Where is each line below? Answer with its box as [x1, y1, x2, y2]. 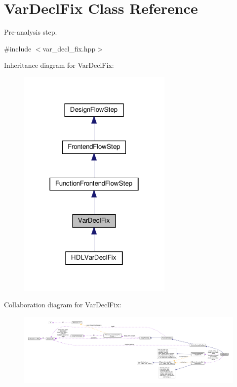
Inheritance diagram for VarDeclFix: [4, 60, 114, 70]
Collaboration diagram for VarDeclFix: [4, 299, 121, 310]
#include [4, 43, 32, 53]
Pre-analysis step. [4, 27, 57, 37]
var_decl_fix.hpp [42, 43, 96, 53]
